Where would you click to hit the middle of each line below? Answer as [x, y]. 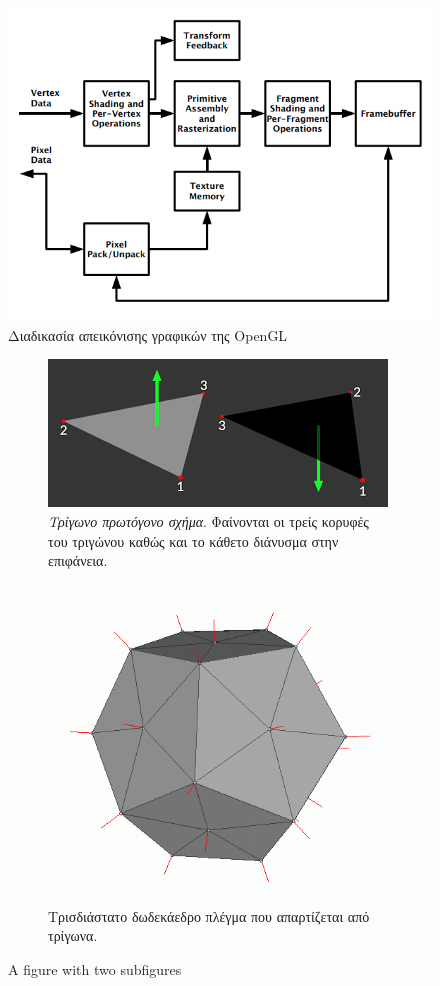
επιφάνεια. [78, 560]
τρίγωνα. [73, 935]
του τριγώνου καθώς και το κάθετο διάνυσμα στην [193, 540]
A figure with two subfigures [95, 968]
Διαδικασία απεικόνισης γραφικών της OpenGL [148, 334]
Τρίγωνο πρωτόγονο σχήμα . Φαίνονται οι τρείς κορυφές [208, 521]
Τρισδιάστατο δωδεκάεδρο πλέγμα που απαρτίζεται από [209, 915]
